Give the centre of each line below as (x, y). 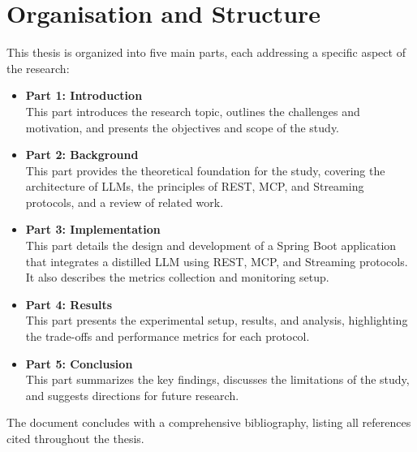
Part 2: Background (82, 155)
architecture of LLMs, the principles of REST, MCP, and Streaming (195, 186)
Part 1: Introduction (84, 95)
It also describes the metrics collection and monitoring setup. (177, 277)
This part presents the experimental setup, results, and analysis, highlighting (217, 320)
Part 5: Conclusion (79, 363)
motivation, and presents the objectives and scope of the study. (182, 127)
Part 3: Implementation (93, 229)
